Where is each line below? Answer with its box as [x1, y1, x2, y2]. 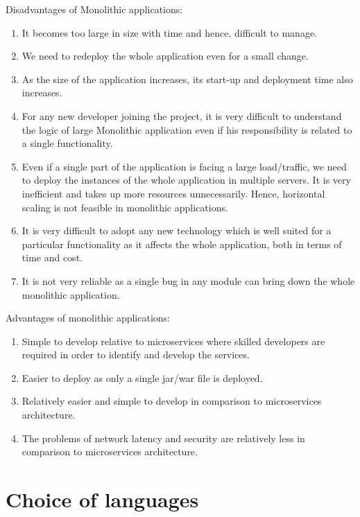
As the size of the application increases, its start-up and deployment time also [22, 71, 353, 86]
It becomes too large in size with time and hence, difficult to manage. [22, 25, 317, 40]
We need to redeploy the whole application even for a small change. [22, 49, 309, 63]
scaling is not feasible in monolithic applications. [22, 200, 228, 214]
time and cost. [22, 250, 83, 265]
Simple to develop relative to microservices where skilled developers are [22, 333, 325, 348]
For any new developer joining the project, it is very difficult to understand [22, 108, 342, 123]
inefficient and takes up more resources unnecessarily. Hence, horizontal [22, 186, 325, 200]
